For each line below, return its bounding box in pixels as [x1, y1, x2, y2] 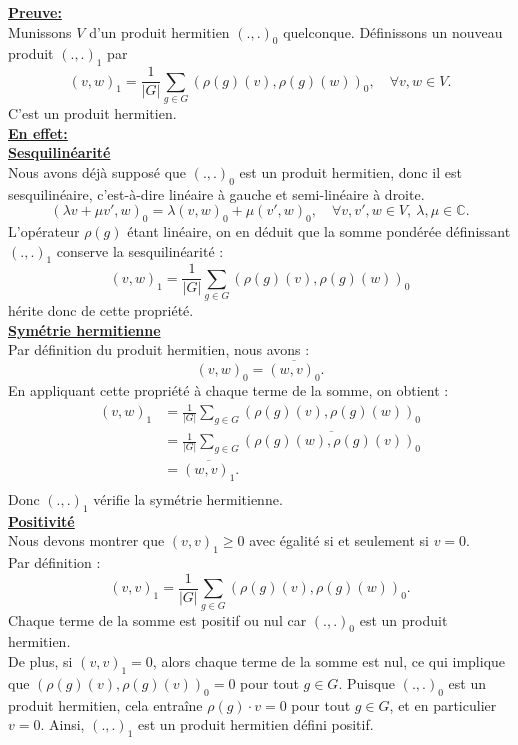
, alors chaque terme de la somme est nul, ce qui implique [152, 650, 506, 671]
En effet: [8, 122, 68, 143]
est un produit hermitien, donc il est [239, 161, 462, 182]
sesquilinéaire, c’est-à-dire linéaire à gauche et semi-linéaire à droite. [8, 183, 425, 204]
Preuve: [8, 2, 62, 22]
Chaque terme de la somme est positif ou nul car [8, 609, 307, 630]
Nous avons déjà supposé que [8, 161, 187, 182]
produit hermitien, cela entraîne [8, 694, 203, 715]
